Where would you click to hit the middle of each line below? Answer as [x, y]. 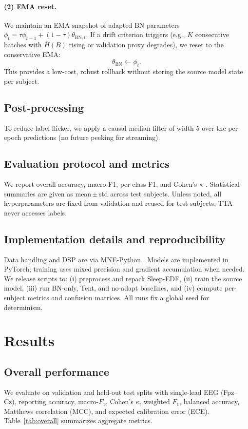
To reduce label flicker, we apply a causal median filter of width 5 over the [115, 127]
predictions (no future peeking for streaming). [92, 137]
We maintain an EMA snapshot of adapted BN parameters [92, 25]
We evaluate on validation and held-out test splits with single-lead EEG [111, 392]
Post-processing [44, 107]
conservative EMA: [32, 54]
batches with [23, 45]
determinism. [23, 307]
